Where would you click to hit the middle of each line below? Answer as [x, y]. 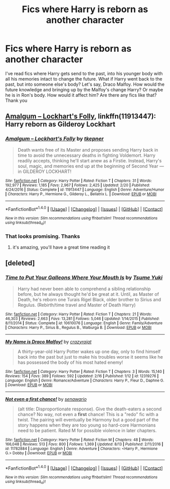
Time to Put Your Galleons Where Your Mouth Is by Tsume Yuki [84, 277]
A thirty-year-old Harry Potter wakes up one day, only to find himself [89, 352]
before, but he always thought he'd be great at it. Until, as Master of [88, 294]
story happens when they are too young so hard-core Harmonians [87, 425]
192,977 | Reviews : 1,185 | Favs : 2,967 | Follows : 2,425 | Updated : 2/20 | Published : [78, 185]
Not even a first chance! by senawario [46, 399]
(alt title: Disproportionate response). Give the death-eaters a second [90, 409]
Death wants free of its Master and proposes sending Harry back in [88, 150]
